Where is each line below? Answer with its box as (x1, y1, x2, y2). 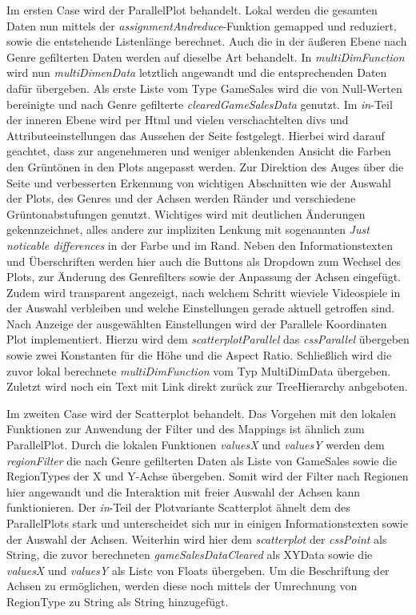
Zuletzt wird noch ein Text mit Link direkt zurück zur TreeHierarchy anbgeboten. (6, 378, 408, 395)
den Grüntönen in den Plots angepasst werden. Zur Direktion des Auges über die (6, 158, 404, 175)
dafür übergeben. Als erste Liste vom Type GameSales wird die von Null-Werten (6, 79, 402, 96)
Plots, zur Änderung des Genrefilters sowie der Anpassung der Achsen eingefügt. (6, 268, 402, 285)
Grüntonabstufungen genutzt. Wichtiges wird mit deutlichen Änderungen (6, 205, 366, 222)
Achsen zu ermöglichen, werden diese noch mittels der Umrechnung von (6, 577, 358, 594)
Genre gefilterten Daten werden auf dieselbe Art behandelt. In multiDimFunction (6, 48, 405, 65)
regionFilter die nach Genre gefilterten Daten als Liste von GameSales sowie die (6, 452, 398, 468)
